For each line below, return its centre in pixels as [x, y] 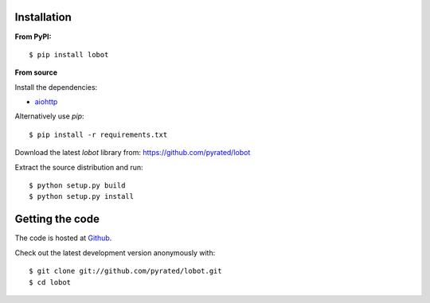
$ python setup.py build [77, 186]
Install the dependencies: [56, 87]
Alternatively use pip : [49, 116]
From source [36, 72]
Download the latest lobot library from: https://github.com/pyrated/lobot [133, 153]
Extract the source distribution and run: [79, 167]
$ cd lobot [50, 282]
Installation [43, 17]
